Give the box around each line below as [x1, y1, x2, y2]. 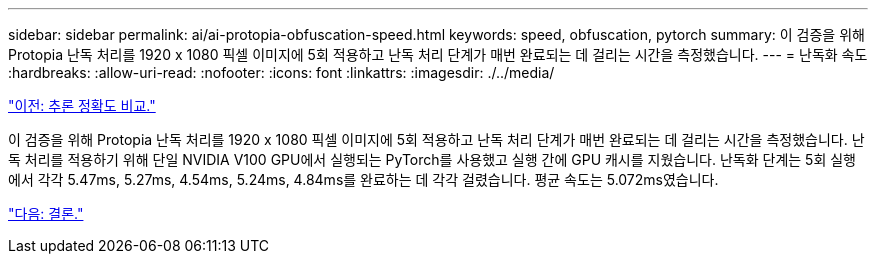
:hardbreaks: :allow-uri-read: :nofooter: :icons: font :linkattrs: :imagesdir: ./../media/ [8, 64, 555, 81]
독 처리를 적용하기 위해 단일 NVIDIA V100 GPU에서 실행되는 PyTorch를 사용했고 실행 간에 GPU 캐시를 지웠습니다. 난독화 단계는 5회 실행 [8, 151, 856, 168]
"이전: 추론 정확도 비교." [8, 97, 156, 114]
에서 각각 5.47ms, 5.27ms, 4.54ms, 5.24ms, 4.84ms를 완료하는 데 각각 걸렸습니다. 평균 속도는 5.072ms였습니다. [8, 171, 719, 188]
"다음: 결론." [8, 205, 84, 222]
